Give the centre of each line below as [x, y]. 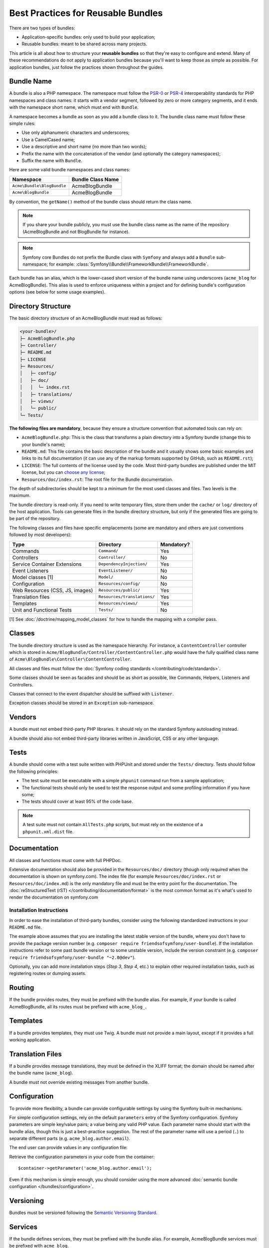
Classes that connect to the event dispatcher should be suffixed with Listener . [91, 693]
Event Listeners [30, 571]
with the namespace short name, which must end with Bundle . [74, 107]
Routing [22, 988]
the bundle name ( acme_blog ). [41, 1073]
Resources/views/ [118, 603]
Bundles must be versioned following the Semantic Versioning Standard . [83, 1213]
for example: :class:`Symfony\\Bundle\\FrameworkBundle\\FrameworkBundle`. [129, 264]
